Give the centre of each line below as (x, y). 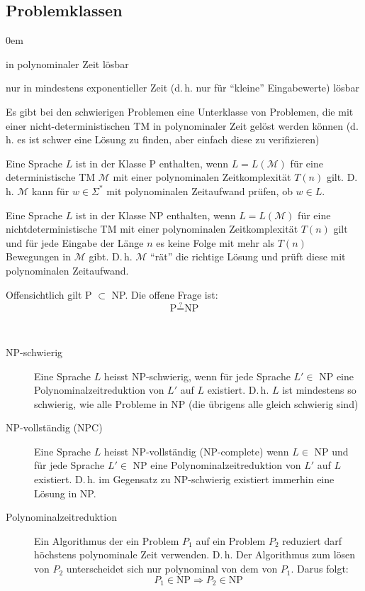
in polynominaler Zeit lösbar (67, 63)
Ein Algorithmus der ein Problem (107, 540)
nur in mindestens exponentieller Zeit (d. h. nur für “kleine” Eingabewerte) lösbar (182, 88)
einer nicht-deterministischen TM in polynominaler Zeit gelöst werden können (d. (182, 125)
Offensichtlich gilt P (49, 294)
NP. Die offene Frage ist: (165, 294)
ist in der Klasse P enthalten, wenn (152, 163)
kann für (51, 190)
